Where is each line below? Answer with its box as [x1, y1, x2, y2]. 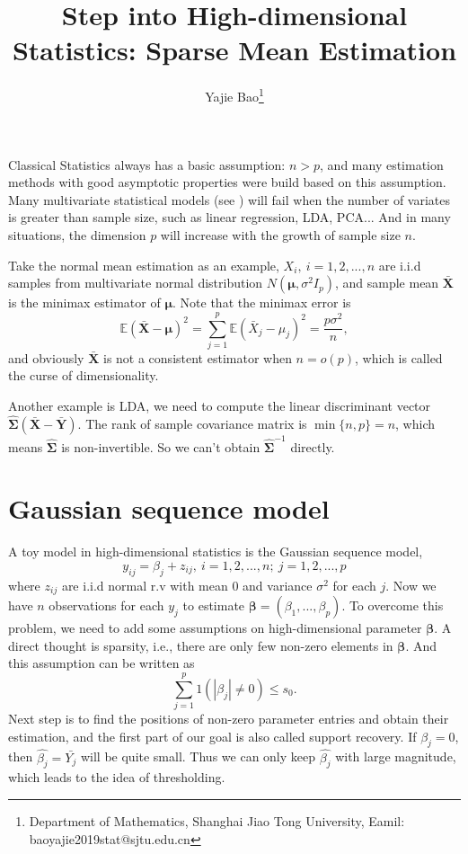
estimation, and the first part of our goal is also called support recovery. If [8, 726, 417, 745]
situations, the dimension [8, 225, 146, 244]
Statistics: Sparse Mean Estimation [12, 31, 457, 68]
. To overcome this [341, 596, 444, 615]
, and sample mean [334, 273, 439, 292]
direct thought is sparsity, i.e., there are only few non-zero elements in [8, 636, 393, 654]
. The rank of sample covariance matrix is [77, 414, 307, 432]
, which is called [354, 348, 443, 367]
